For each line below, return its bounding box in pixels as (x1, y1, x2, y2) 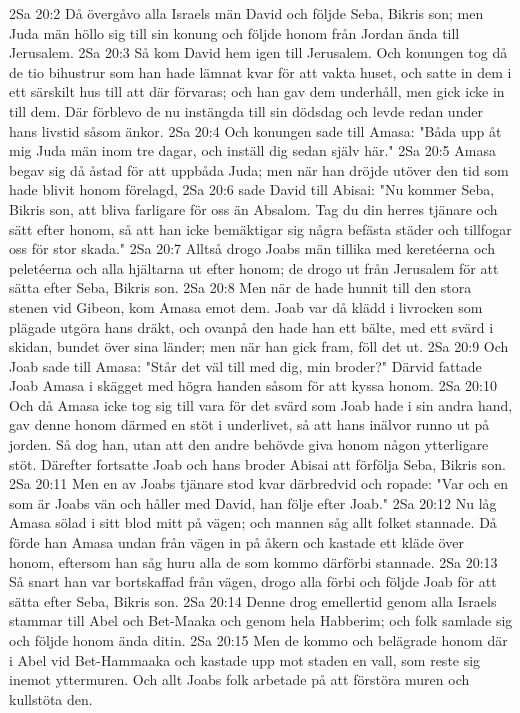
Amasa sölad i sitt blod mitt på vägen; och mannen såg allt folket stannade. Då (9, 512, 497, 533)
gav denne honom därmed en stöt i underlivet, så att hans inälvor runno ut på (9, 414, 490, 435)
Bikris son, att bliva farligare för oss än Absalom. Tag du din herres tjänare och (9, 198, 498, 219)
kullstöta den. (9, 688, 93, 709)
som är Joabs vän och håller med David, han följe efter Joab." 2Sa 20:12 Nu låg (9, 492, 497, 513)
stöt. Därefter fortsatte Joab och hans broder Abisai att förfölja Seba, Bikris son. (9, 453, 506, 474)
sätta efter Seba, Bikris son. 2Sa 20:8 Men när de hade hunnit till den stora (9, 277, 472, 298)
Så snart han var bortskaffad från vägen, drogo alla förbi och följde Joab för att (9, 571, 497, 592)
